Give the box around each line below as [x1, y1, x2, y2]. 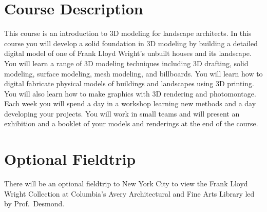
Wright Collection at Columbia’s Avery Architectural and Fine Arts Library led [4, 188, 255, 199]
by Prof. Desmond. [4, 198, 65, 209]
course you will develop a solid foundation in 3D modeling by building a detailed [4, 37, 258, 48]
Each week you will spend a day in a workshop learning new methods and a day [4, 98, 256, 109]
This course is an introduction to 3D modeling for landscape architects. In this [4, 28, 252, 38]
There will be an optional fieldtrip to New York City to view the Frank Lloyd [4, 178, 248, 189]
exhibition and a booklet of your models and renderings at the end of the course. [4, 118, 258, 129]
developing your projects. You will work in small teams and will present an [4, 108, 240, 119]
